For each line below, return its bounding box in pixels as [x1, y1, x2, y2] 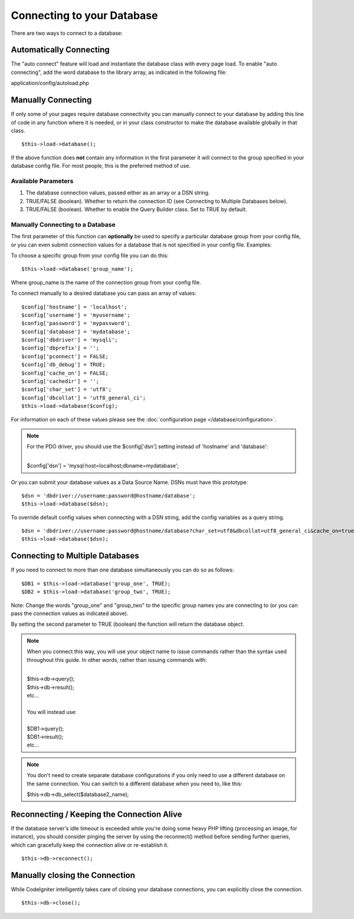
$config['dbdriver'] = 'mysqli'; [21, 337, 118, 343]
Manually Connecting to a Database [11, 220, 116, 229]
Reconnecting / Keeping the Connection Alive [11, 809, 182, 819]
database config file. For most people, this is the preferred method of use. [11, 163, 191, 170]
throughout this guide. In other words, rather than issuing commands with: [27, 656, 207, 663]
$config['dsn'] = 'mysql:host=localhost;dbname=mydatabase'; [27, 462, 179, 469]
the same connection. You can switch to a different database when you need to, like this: [27, 780, 242, 787]
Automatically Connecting [11, 45, 110, 55]
